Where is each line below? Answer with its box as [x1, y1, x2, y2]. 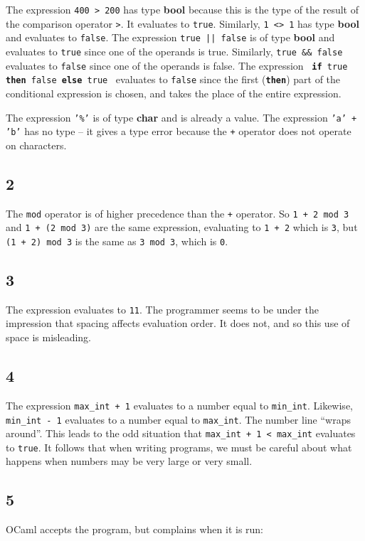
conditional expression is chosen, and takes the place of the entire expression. [6, 85, 342, 100]
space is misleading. [6, 330, 91, 345]
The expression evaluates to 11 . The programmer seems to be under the [6, 301, 319, 316]
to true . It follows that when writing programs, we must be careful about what [6, 439, 352, 454]
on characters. [6, 137, 67, 152]
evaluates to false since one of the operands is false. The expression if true [6, 58, 348, 73]
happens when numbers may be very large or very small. [6, 454, 253, 468]
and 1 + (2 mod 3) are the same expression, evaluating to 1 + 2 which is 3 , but [6, 220, 358, 235]
